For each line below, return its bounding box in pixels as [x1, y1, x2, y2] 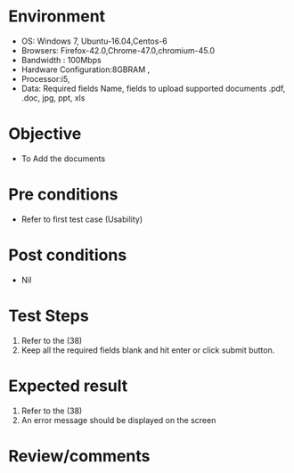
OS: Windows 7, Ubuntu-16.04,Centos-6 [20, 36, 168, 46]
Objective [8, 124, 82, 144]
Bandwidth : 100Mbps [20, 54, 102, 65]
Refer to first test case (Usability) [20, 214, 143, 224]
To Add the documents [20, 153, 106, 164]
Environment [8, 6, 106, 27]
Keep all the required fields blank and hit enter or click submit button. [20, 345, 275, 355]
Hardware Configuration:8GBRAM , [20, 64, 151, 75]
